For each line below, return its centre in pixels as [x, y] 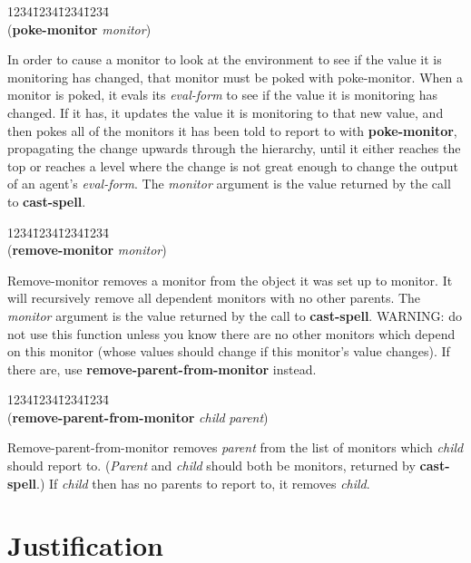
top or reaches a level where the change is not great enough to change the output [233, 165]
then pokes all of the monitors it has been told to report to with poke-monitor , [232, 130]
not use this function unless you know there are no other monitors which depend [231, 333]
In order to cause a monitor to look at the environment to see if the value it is [225, 59]
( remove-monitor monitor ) [87, 250]
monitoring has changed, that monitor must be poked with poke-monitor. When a [235, 77]
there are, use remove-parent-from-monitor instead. [162, 369]
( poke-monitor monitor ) [79, 29]
